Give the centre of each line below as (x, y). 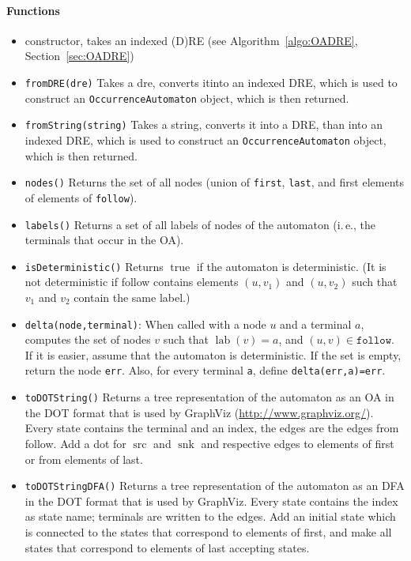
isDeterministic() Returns (94, 266)
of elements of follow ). (81, 197)
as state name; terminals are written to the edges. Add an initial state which (210, 516)
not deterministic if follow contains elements (132, 282)
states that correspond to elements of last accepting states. (167, 547)
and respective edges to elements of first (298, 443)
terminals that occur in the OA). (104, 240)
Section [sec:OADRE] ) (79, 56)
